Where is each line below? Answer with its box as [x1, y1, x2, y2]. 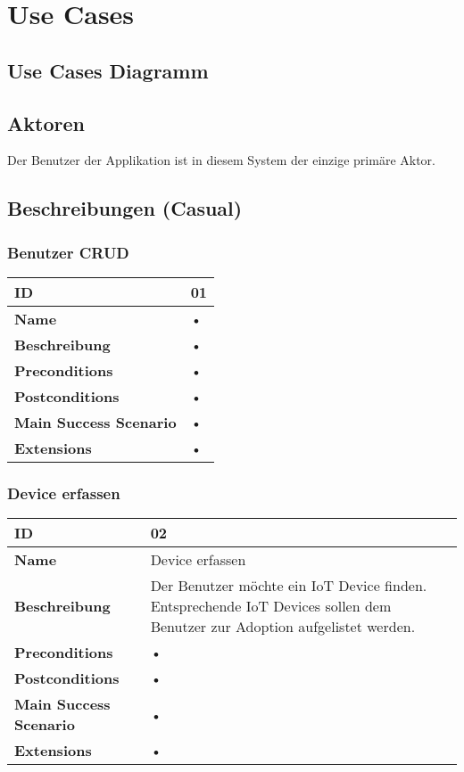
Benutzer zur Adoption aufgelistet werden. [150, 616, 416, 637]
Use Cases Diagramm [7, 56, 209, 84]
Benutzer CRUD [7, 241, 129, 263]
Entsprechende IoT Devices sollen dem [150, 595, 392, 617]
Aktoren [7, 109, 85, 136]
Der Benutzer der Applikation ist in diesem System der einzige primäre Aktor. [7, 151, 435, 169]
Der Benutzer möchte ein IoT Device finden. [150, 575, 427, 596]
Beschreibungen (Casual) [7, 194, 243, 222]
